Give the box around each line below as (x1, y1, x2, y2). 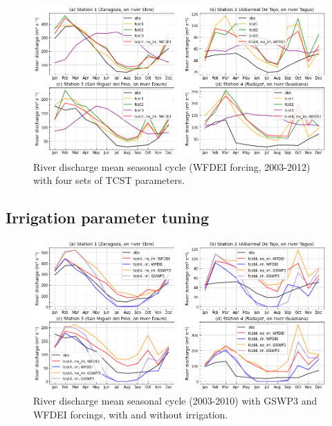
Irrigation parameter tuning (6, 207, 210, 228)
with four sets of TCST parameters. (33, 173, 185, 187)
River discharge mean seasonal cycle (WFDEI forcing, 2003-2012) (33, 159, 311, 174)
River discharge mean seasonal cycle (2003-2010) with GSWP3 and (33, 393, 317, 408)
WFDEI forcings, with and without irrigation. (33, 407, 228, 421)
